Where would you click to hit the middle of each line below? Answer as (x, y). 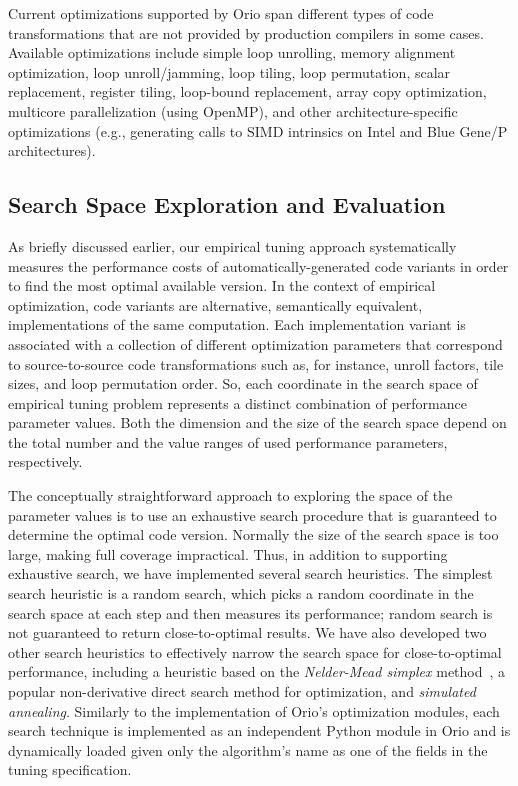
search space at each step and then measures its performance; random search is (250, 612)
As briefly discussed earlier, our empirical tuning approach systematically (232, 245)
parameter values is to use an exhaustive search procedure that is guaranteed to (252, 514)
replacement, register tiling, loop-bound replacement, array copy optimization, (247, 91)
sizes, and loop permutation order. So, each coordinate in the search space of (243, 383)
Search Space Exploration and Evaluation (227, 204)
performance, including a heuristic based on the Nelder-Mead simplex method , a (257, 671)
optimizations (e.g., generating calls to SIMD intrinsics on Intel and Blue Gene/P (258, 130)
